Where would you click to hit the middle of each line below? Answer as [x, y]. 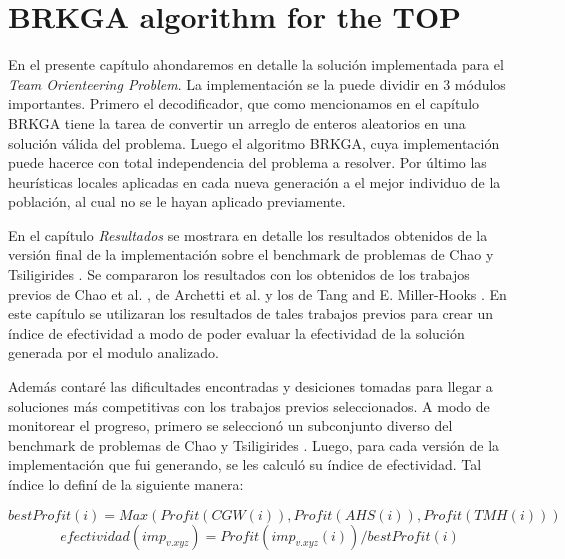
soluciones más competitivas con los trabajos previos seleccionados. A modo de [249, 405]
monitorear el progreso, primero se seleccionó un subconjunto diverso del [230, 425]
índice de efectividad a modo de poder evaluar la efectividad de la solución [236, 332]
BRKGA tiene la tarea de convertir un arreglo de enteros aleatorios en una [237, 122]
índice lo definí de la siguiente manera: [126, 484]
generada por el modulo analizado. [113, 352]
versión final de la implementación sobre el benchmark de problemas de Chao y [251, 254]
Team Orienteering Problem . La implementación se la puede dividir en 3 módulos [257, 83]
